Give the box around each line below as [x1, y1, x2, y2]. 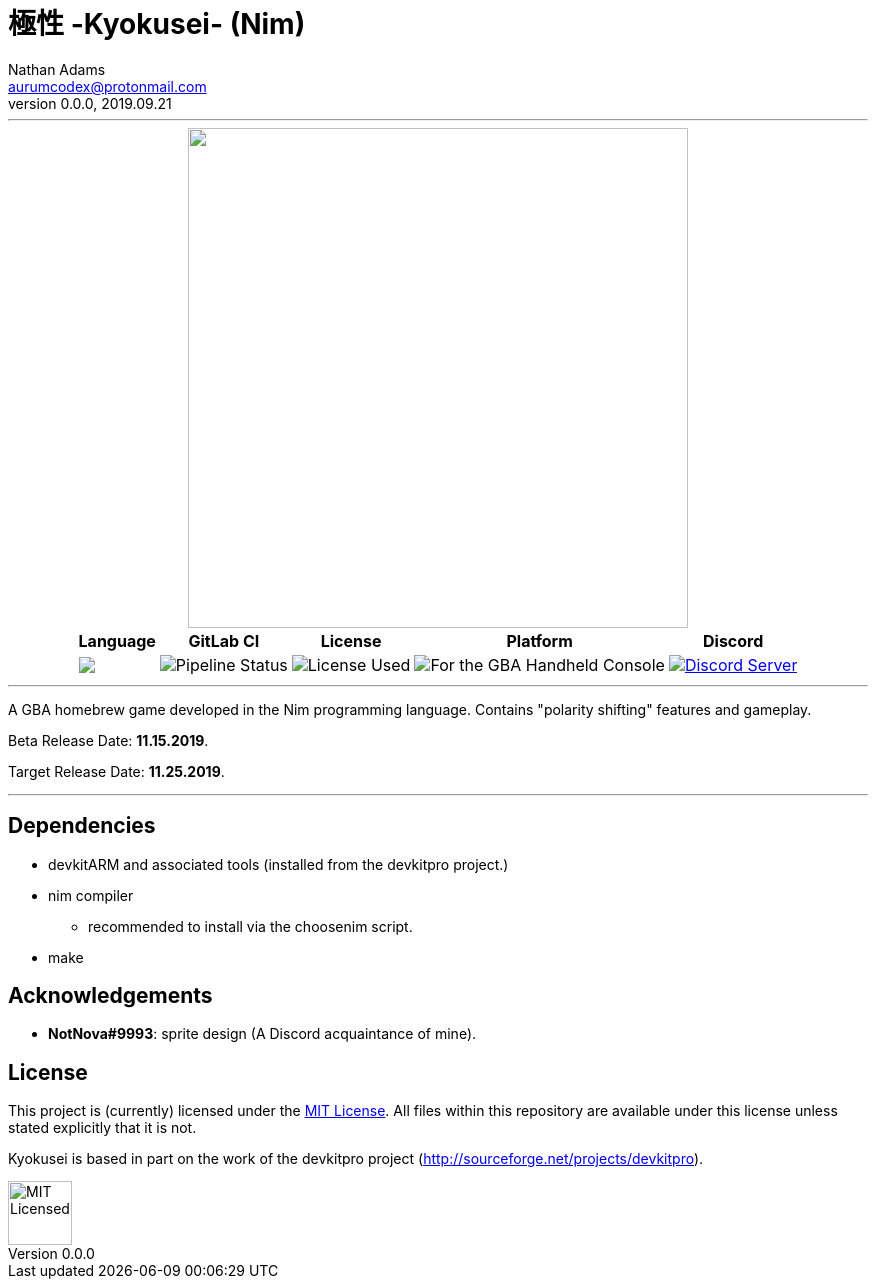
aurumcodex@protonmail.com [8, 77, 207, 95]
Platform [506, 630, 573, 651]
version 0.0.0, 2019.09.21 [8, 94, 172, 112]
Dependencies [8, 813, 156, 839]
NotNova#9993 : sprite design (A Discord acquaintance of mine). [48, 1025, 477, 1043]
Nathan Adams [8, 60, 106, 78]
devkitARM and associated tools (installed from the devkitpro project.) [48, 855, 509, 873]
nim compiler [48, 886, 134, 904]
